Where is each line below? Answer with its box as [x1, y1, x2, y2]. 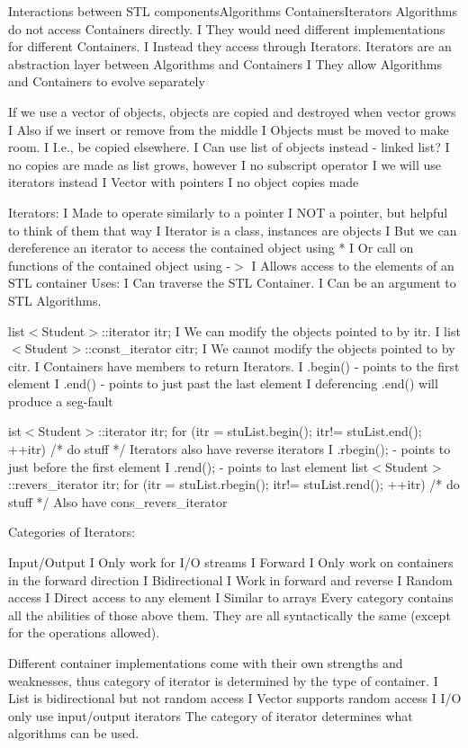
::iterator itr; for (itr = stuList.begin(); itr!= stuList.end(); [98, 422, 422, 441]
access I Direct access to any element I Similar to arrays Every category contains [8, 588, 454, 607]
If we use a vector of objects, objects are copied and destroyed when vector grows [8, 102, 456, 120]
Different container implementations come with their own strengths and [8, 654, 403, 672]
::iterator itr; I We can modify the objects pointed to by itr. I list [101, 321, 461, 340]
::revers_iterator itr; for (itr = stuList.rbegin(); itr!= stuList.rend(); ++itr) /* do [8, 475, 460, 494]
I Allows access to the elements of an [251, 255, 454, 274]
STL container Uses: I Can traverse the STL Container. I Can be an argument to [8, 273, 456, 292]
